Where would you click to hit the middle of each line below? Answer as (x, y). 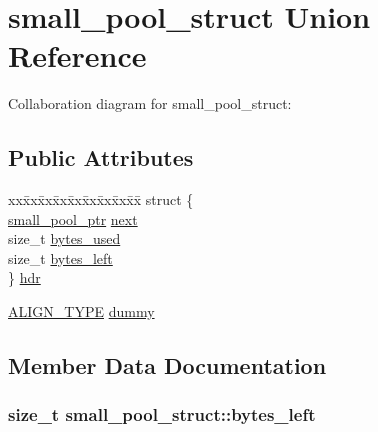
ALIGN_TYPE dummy (81, 311)
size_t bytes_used (64, 238)
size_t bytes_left (60, 257)
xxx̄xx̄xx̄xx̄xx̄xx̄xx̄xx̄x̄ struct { (101, 199)
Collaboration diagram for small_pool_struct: (150, 103)
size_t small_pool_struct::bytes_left (162, 414)
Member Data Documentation (167, 365)
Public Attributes (101, 157)
